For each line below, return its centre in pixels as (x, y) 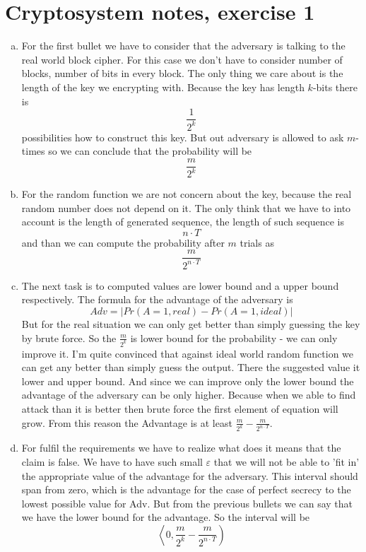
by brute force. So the (69, 337)
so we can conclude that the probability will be (150, 151)
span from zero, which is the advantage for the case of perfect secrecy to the (186, 489)
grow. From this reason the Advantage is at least (127, 422)
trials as (257, 242)
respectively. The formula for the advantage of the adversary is (157, 299)
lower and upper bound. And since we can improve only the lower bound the (188, 381)
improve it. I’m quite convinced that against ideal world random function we (188, 353)
